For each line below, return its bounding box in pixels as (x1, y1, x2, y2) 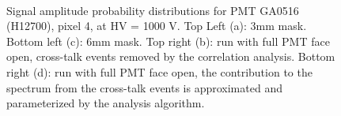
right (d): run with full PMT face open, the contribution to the (6, 63, 313, 80)
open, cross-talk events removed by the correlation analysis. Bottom (6, 48, 335, 65)
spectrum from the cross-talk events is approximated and (6, 79, 282, 95)
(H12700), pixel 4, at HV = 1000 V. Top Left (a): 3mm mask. (6, 17, 307, 34)
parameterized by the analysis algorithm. (6, 95, 205, 111)
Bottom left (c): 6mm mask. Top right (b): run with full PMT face (6, 32, 330, 49)
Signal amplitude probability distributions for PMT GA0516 (6, 2, 299, 18)
